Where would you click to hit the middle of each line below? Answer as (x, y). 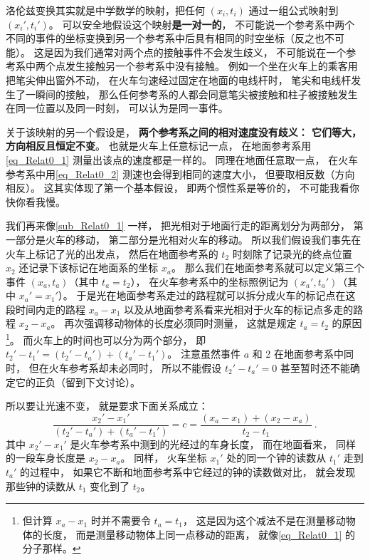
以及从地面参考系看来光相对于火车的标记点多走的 (239, 309)
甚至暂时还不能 (315, 367)
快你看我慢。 (36, 201)
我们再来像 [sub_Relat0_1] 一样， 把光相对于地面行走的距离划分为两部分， (178, 225)
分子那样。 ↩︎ (52, 548)
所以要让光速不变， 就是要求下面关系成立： (107, 406)
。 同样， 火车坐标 (164, 458)
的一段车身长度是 (46, 458)
